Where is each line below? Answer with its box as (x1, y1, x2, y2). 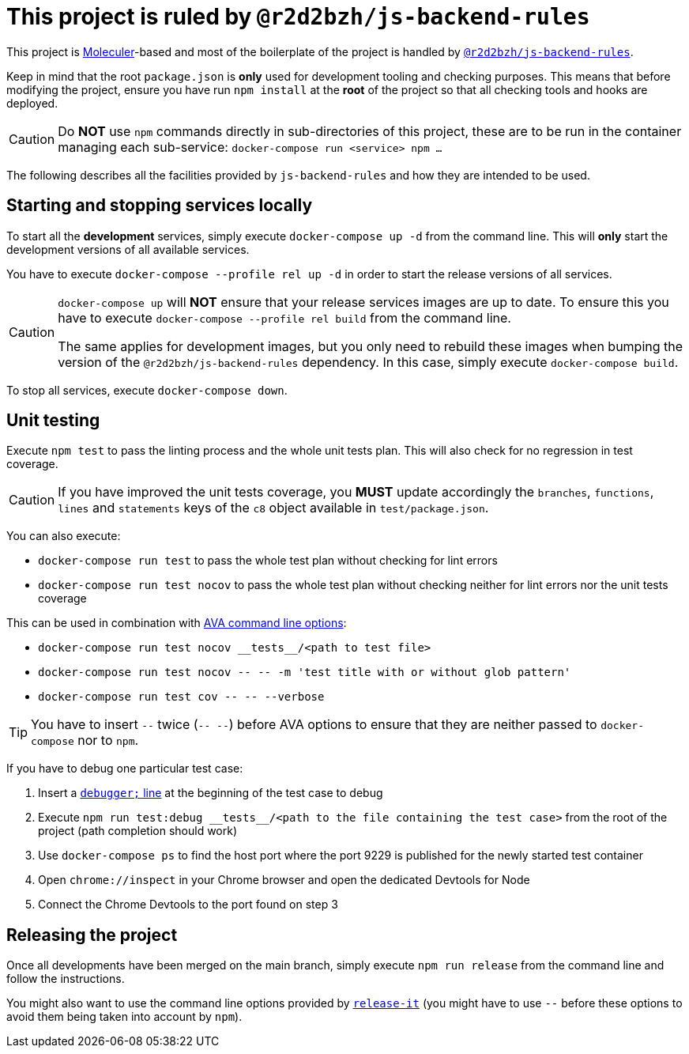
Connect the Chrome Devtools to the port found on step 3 (38, 897, 338, 912)
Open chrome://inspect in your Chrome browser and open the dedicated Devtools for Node (38, 873, 530, 887)
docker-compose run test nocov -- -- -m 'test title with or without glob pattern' (38, 666, 571, 679)
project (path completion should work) (38, 824, 238, 838)
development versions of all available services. (6, 242, 250, 256)
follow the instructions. (6, 972, 125, 986)
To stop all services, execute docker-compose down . (6, 383, 288, 397)
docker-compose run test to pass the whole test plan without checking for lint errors (38, 553, 498, 568)
